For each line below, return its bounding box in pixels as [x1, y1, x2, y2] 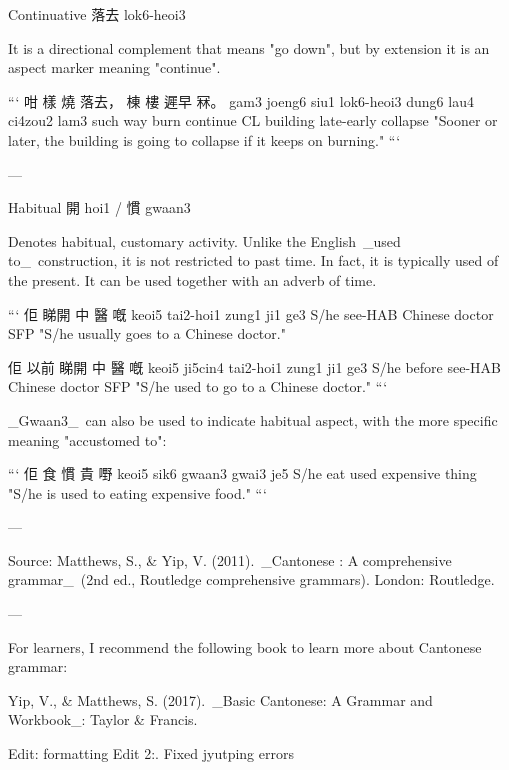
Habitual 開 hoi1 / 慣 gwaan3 [8, 197, 191, 218]
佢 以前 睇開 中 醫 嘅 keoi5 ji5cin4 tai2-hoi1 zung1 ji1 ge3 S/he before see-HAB [8, 356, 501, 377]
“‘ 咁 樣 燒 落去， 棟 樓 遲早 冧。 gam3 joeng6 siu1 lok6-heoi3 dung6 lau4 [8, 90, 474, 111]
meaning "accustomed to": [8, 429, 167, 450]
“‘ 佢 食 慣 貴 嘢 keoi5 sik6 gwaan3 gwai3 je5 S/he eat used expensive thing [8, 463, 477, 484]
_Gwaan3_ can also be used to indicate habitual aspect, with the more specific [8, 409, 498, 430]
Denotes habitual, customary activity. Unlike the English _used [8, 230, 401, 251]
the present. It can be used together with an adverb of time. [8, 269, 377, 290]
